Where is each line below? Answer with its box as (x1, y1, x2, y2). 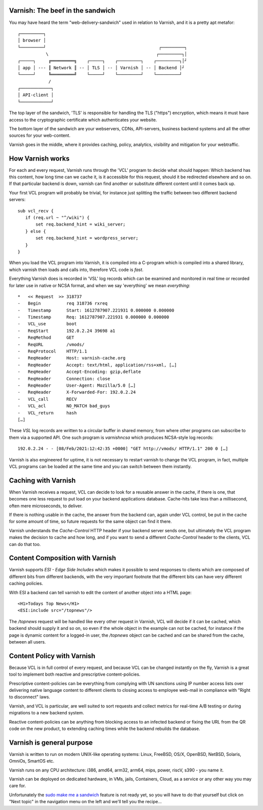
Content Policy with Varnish (9, 652, 95, 660)
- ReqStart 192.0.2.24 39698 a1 (18, 328, 115, 333)
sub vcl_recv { (18, 208, 54, 213)
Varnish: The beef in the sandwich (9, 6, 115, 15)
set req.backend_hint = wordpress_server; (36, 235, 139, 241)
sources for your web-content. (9, 132, 71, 139)
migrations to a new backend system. (9, 710, 84, 716)
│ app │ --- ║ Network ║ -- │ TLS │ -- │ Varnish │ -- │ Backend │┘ (18, 65, 185, 70)
